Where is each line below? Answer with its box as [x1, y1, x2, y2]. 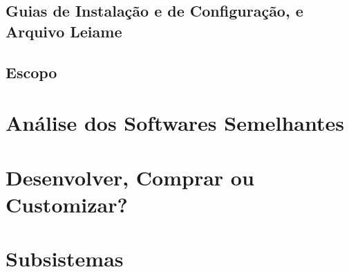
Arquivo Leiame [6, 20, 122, 42]
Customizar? [6, 190, 128, 218]
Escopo [6, 61, 57, 82]
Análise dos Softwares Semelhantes [6, 109, 344, 137]
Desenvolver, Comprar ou [6, 163, 254, 191]
